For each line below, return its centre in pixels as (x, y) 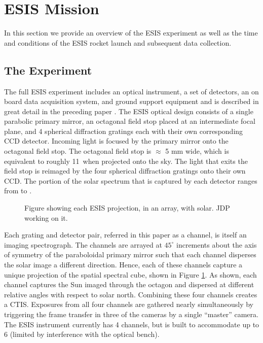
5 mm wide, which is (197, 151)
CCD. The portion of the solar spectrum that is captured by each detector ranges (131, 180)
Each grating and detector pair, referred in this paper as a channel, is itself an (125, 235)
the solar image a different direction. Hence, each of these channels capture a (123, 265)
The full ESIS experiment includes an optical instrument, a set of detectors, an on (131, 91)
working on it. (46, 217)
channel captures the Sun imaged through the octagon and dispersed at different (129, 284)
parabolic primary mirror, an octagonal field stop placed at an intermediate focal (130, 121)
